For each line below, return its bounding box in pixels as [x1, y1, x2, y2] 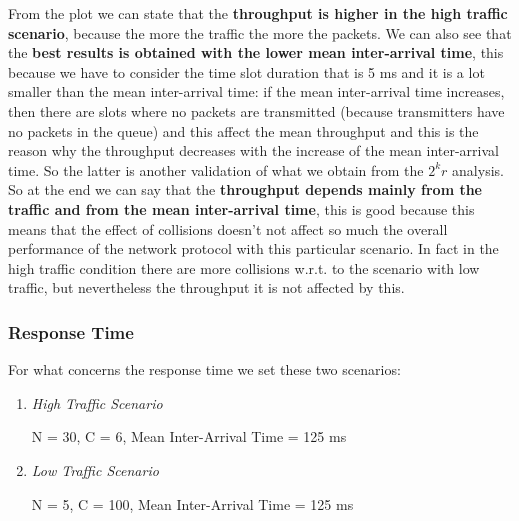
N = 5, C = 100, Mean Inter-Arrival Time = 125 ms [31, 493, 354, 514]
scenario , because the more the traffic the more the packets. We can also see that [8, 22, 512, 43]
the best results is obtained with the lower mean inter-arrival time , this [8, 42, 504, 63]
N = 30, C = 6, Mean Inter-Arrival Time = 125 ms [31, 426, 347, 447]
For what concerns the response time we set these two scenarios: [8, 359, 401, 380]
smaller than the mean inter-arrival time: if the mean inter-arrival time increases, [8, 81, 505, 102]
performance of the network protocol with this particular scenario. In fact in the [8, 238, 499, 259]
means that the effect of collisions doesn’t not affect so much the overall [8, 218, 448, 239]
